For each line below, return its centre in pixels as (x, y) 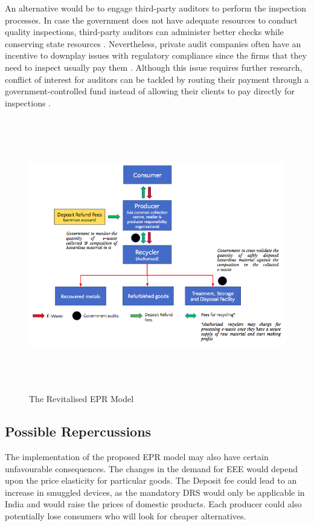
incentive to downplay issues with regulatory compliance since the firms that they (156, 55)
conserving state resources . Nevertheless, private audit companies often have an (153, 43)
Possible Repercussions (78, 431)
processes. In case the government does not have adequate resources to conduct (151, 20)
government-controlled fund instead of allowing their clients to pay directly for (150, 91)
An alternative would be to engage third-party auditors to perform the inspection (155, 8)
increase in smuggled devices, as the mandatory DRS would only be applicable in (155, 492)
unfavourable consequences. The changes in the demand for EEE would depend (152, 468)
